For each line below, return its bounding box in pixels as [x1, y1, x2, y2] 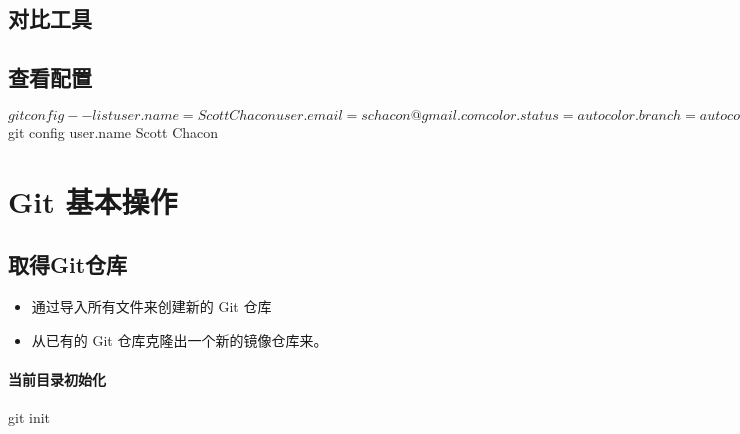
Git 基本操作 [8, 180, 178, 221]
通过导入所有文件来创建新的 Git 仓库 [31, 296, 272, 317]
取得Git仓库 [8, 249, 128, 280]
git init [8, 407, 51, 428]
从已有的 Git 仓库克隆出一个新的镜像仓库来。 [31, 329, 328, 350]
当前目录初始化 [8, 368, 106, 389]
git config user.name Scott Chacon [8, 121, 219, 142]
